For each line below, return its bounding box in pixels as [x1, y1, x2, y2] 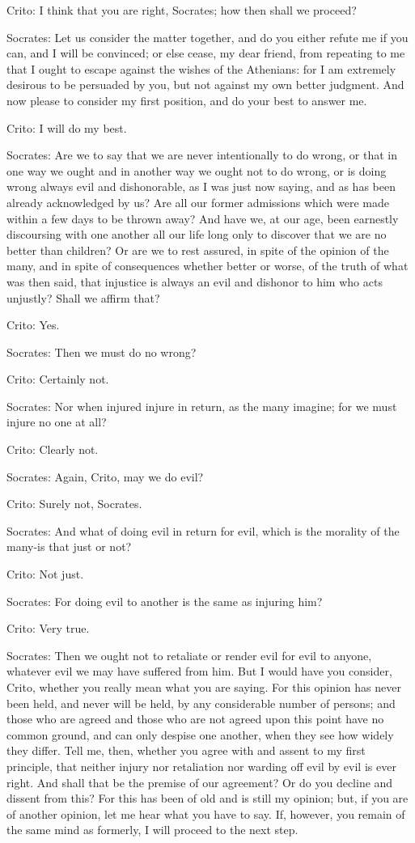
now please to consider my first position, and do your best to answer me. [6, 91, 367, 108]
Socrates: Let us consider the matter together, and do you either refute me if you [6, 28, 409, 45]
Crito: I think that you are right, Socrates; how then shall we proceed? [6, 2, 357, 18]
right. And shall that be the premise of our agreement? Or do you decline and [6, 773, 393, 790]
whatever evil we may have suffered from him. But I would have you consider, [6, 663, 392, 680]
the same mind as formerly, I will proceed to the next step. [6, 821, 299, 838]
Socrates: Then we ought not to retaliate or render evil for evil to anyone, [6, 646, 372, 663]
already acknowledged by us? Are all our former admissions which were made [6, 193, 390, 210]
